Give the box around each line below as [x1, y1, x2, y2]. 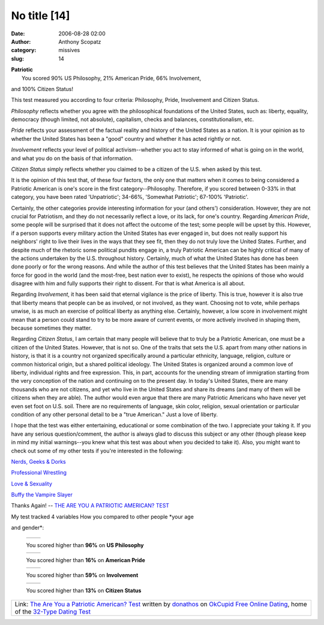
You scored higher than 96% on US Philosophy [26, 541, 144, 548]
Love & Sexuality [11, 480, 52, 487]
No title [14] [11, 9, 70, 22]
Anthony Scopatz [58, 38, 101, 45]
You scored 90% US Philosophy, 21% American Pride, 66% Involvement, [22, 74, 201, 81]
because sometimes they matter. [11, 324, 92, 332]
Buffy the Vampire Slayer [11, 491, 73, 499]
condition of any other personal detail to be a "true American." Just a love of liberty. [11, 410, 218, 418]
